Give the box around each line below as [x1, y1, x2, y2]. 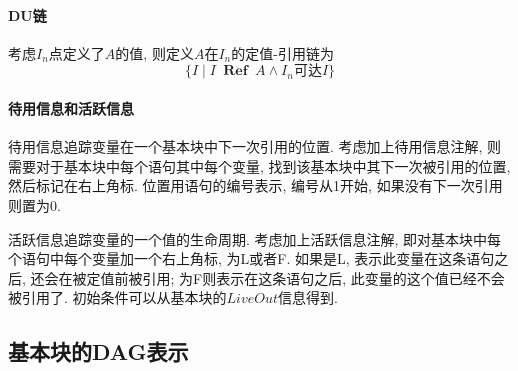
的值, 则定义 [115, 42, 194, 63]
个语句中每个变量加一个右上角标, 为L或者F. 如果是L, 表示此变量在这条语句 [8, 248, 495, 269]
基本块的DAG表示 [8, 336, 189, 367]
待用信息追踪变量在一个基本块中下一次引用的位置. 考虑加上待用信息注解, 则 [8, 136, 502, 157]
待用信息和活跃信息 [8, 97, 134, 118]
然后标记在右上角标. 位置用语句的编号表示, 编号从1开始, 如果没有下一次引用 [8, 175, 503, 196]
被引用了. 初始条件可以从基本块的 [8, 287, 227, 308]
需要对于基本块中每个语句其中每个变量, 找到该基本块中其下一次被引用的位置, [8, 155, 511, 176]
